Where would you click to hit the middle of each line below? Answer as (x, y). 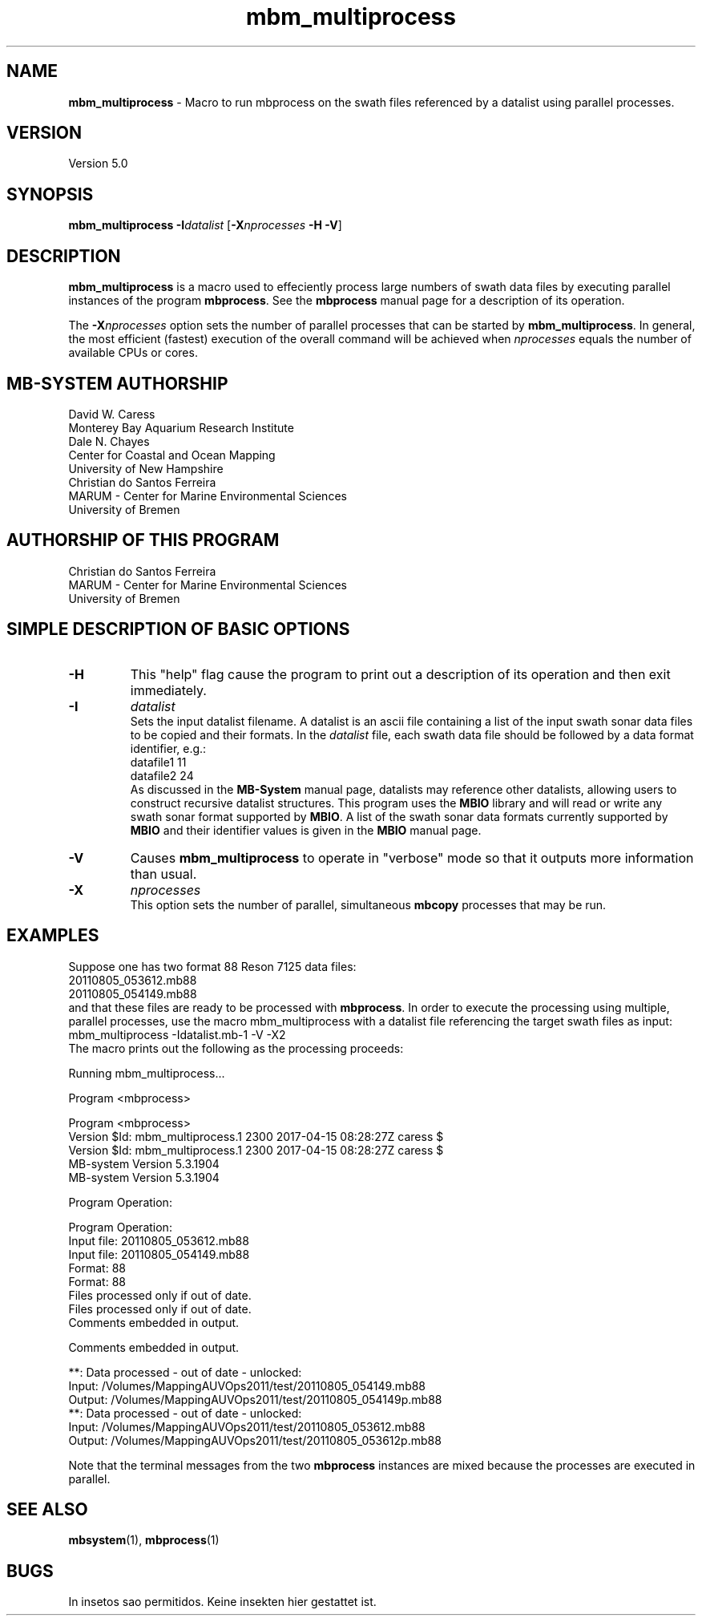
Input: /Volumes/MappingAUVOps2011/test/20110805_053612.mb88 (247, 1426)
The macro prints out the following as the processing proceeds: (236, 1048)
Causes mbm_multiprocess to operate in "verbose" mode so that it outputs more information (412, 858)
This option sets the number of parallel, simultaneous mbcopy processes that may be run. (368, 904)
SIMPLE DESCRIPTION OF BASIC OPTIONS (178, 629)
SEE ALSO (47, 1509)
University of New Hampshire (146, 468)
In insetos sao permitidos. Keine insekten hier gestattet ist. (222, 1602)
